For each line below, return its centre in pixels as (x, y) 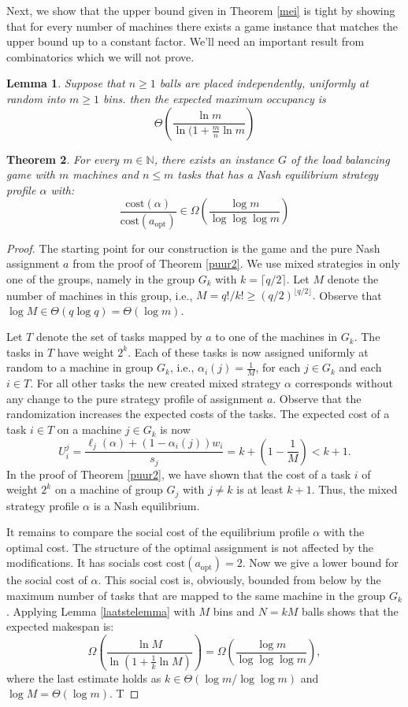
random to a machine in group (80, 367)
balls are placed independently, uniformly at (264, 83)
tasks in (25, 352)
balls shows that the (350, 611)
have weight (85, 352)
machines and (106, 174)
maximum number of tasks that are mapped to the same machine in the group (196, 595)
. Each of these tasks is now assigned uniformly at (248, 352)
